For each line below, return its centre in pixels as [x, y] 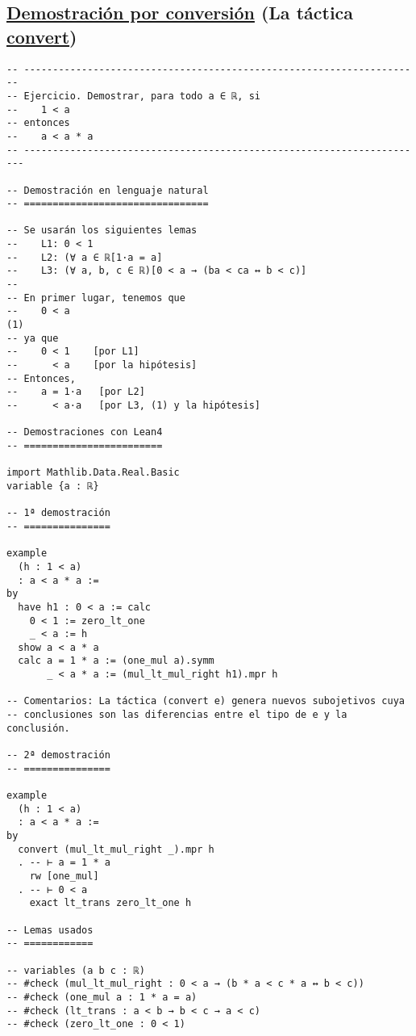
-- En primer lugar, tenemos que [96, 298]
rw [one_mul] [64, 876]
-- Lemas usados [50, 930]
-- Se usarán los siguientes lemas [102, 231]
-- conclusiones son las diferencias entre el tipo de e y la [177, 715]
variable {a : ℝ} [53, 486]
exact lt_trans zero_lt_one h [110, 903]
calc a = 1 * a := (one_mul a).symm [116, 661]
